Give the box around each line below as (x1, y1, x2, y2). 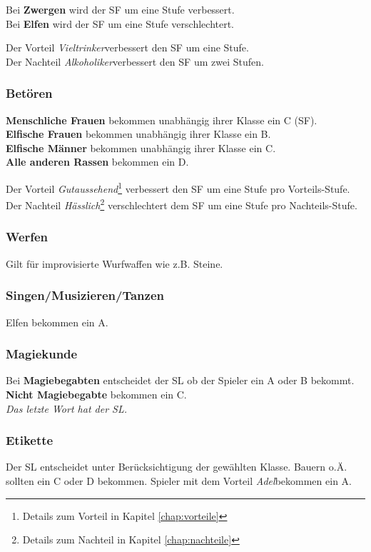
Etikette (6, 431, 54, 449)
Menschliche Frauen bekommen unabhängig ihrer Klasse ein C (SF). (6, 112, 317, 127)
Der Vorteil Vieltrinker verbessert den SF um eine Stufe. (6, 40, 249, 55)
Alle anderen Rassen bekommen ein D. (6, 154, 189, 169)
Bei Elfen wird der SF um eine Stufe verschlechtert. (6, 16, 235, 31)
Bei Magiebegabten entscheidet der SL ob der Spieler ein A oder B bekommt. (6, 373, 355, 388)
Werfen (6, 228, 49, 246)
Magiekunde (6, 345, 78, 363)
